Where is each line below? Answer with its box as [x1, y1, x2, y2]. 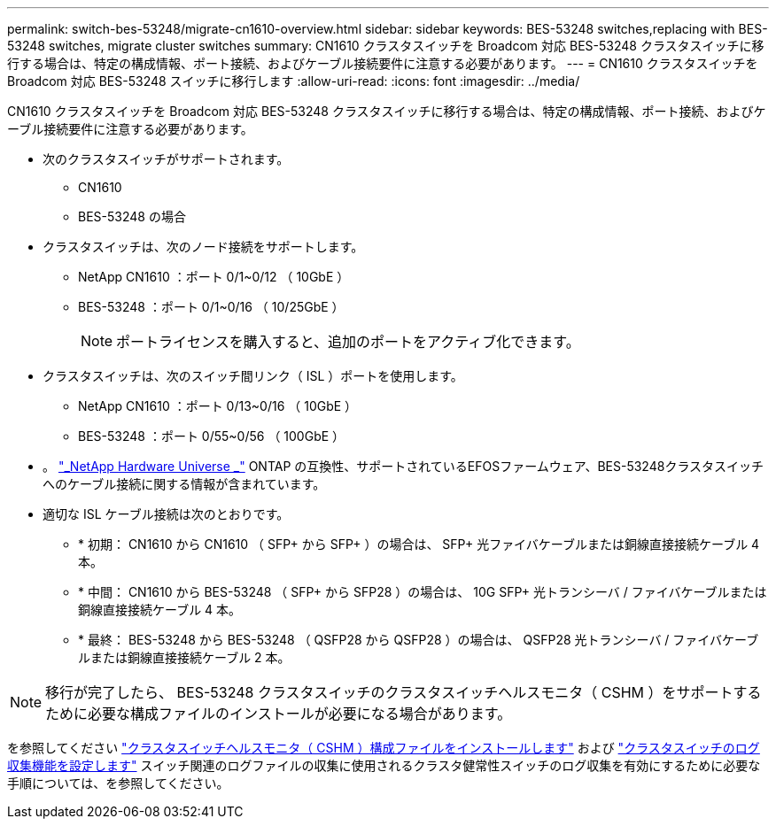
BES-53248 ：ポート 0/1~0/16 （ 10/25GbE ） [78, 299, 345, 314]
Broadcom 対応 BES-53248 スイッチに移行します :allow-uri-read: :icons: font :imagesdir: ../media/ [7, 73, 580, 89]
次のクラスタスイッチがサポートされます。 [43, 151, 290, 166]
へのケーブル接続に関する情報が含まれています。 [43, 476, 326, 491]
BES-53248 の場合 [78, 209, 186, 224]
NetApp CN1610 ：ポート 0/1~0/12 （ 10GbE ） [78, 269, 350, 284]
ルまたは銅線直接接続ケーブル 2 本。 [78, 650, 291, 665]
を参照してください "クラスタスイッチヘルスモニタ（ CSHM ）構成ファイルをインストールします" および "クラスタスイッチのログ [7, 740, 760, 755]
